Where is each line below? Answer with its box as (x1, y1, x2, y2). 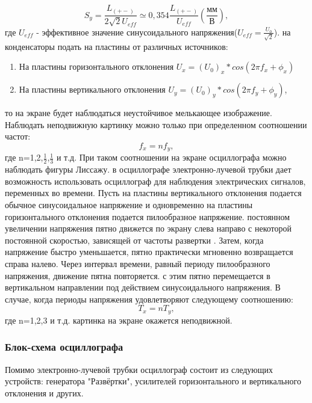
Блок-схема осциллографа (5, 339, 123, 354)
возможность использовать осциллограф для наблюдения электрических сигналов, (5, 174, 306, 187)
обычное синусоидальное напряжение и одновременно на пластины (5, 198, 253, 211)
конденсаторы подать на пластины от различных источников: (5, 40, 228, 52)
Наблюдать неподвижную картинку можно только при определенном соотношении (5, 118, 307, 131)
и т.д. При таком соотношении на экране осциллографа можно (56, 151, 287, 164)
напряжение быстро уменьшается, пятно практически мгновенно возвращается (5, 245, 293, 258)
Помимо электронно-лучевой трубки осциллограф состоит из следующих (5, 363, 273, 375)
